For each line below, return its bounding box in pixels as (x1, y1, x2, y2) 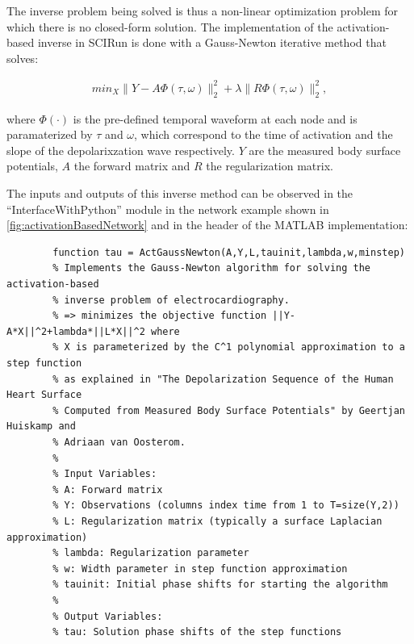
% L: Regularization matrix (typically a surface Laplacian (52, 515, 383, 527)
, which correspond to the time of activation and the (134, 126, 393, 143)
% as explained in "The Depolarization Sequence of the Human (52, 373, 394, 385)
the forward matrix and (73, 157, 190, 174)
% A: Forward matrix (52, 483, 163, 496)
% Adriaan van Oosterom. (52, 436, 186, 448)
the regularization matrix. (206, 157, 333, 174)
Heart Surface (6, 389, 82, 401)
